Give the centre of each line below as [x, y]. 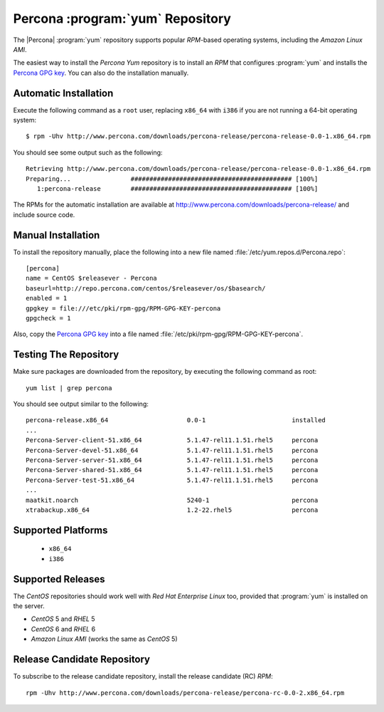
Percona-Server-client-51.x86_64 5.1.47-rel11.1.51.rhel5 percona [172, 440]
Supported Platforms [60, 530]
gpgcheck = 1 [48, 318]
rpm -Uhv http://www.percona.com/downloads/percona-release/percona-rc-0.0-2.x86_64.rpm [185, 693]
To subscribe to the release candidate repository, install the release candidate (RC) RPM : [143, 676]
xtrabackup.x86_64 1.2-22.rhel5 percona [172, 510]
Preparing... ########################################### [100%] [172, 179]
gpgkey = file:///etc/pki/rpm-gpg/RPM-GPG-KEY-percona [123, 308]
